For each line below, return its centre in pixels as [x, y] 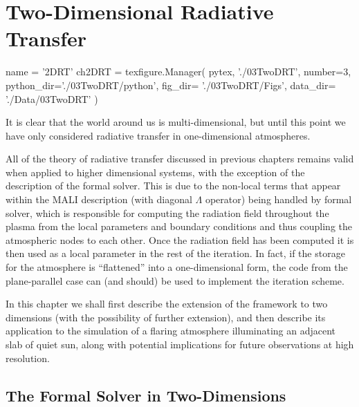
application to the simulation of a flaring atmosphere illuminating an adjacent [171, 331]
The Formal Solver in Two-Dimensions [146, 395]
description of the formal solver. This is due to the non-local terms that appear [173, 186]
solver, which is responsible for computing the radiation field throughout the [167, 212]
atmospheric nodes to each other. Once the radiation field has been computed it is [180, 239]
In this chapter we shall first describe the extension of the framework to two [167, 304]
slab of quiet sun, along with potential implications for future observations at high [180, 344]
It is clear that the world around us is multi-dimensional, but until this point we [176, 122]
